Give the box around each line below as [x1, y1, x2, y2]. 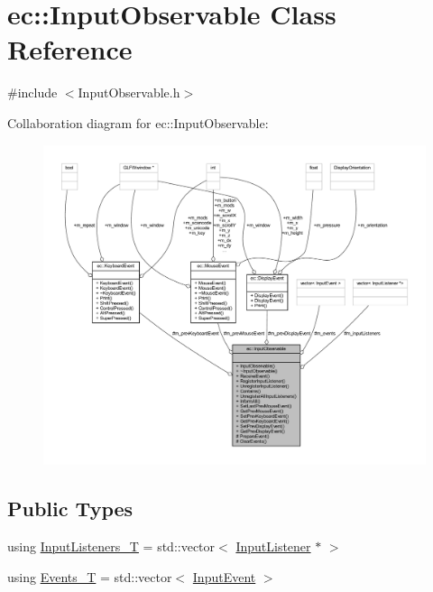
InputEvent [192, 567, 256, 586]
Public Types [7, 495, 134, 523]
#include [7, 83, 58, 102]
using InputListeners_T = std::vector [7, 537, 216, 556]
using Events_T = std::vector [7, 567, 172, 586]
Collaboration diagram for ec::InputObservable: [7, 113, 269, 132]
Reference [7, 31, 133, 68]
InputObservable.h [78, 83, 180, 102]
